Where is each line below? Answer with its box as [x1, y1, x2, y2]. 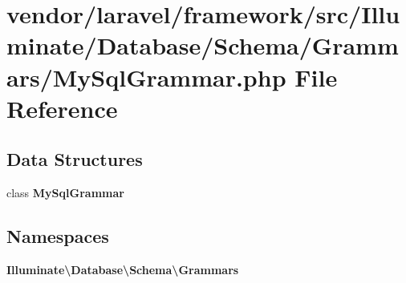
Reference [6, 91, 118, 124]
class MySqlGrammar [6, 184, 124, 201]
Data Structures [6, 147, 143, 172]
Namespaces [6, 224, 109, 249]
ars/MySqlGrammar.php [6, 60, 286, 93]
